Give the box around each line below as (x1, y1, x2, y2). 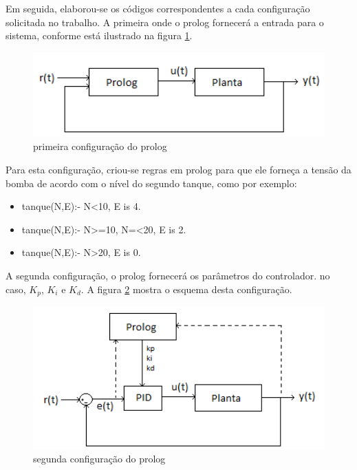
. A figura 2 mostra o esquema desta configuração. (80, 281, 292, 296)
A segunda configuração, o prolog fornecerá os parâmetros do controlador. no (6, 268, 330, 283)
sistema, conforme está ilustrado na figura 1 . (6, 28, 193, 43)
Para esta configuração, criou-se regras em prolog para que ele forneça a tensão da (6, 162, 351, 177)
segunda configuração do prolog (33, 451, 166, 466)
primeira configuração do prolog (33, 139, 167, 153)
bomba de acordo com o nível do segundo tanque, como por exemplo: (6, 175, 297, 190)
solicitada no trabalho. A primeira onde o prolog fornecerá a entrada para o (6, 14, 324, 29)
